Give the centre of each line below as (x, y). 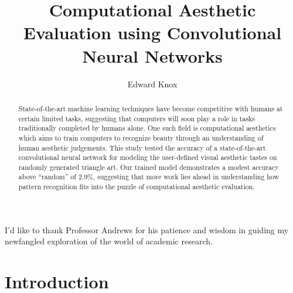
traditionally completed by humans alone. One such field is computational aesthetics (147, 128)
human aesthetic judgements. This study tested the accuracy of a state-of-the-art (142, 147)
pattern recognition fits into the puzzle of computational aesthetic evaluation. (137, 187)
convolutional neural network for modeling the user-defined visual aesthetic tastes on (148, 157)
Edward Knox (152, 84)
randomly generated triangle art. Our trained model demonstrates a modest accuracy (149, 167)
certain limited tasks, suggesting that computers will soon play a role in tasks (137, 118)
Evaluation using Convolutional (152, 33)
